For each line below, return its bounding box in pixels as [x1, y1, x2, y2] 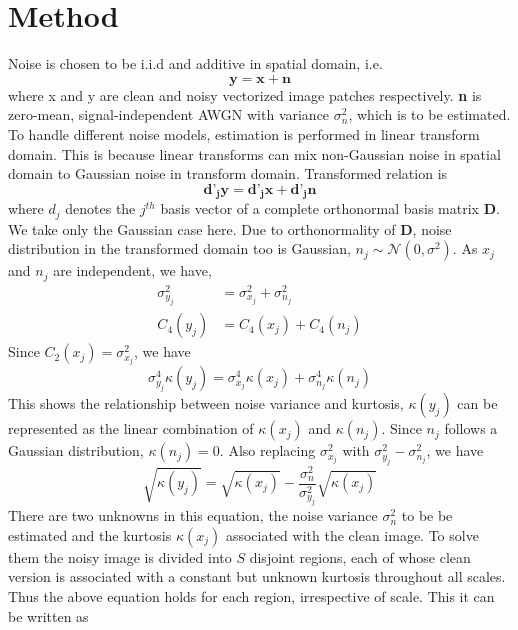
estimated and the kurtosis [8, 524, 172, 545]
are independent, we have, [53, 260, 212, 281]
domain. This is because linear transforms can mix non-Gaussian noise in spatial [8, 143, 501, 164]
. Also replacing [219, 440, 316, 461]
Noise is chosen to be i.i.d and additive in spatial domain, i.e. [8, 53, 383, 74]
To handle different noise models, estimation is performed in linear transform [8, 123, 480, 144]
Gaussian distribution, [8, 440, 144, 461]
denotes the [65, 198, 136, 219]
